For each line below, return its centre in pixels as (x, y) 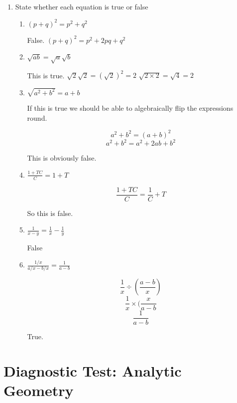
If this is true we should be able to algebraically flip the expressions (130, 108)
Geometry (39, 390)
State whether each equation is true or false (82, 6)
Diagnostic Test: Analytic (93, 371)
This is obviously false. (62, 158)
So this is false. (50, 213)
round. (37, 117)
